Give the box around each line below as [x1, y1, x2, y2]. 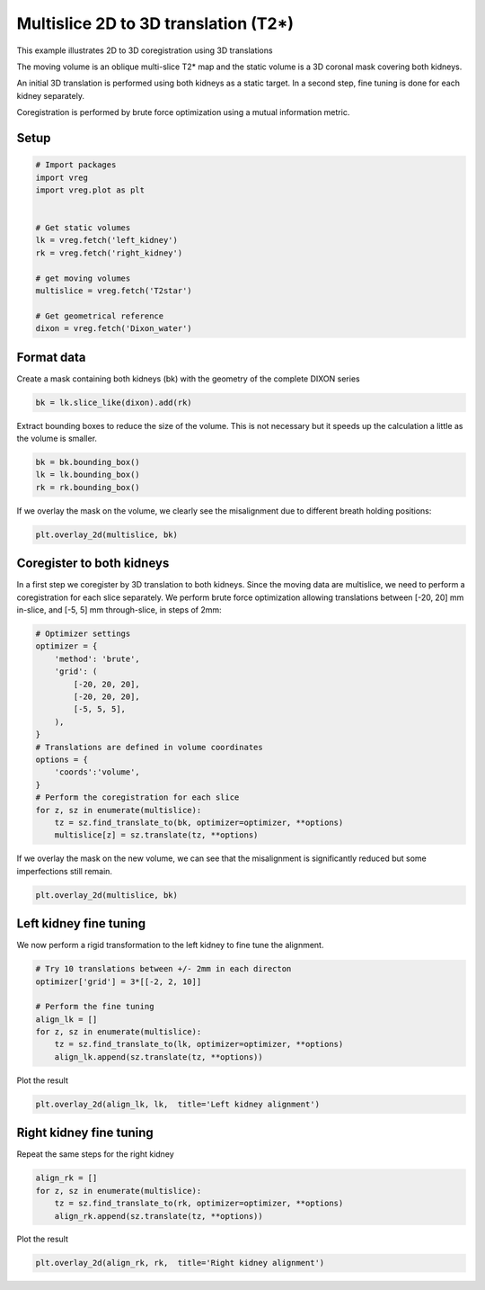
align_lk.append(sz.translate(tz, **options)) [54, 1052, 264, 1062]
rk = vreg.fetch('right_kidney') [35, 247, 183, 258]
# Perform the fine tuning [35, 1001, 154, 1012]
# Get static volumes [35, 223, 131, 233]
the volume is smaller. [16, 433, 98, 444]
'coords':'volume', [54, 767, 141, 777]
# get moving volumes [35, 273, 131, 283]
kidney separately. [16, 90, 85, 101]
